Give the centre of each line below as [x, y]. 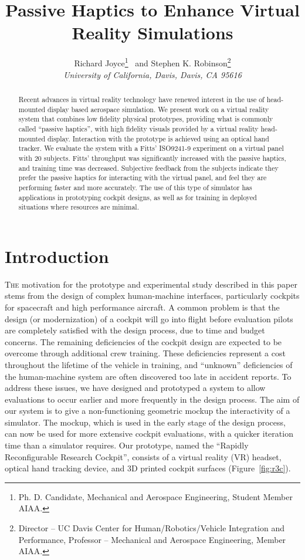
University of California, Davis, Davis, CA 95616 [152, 74]
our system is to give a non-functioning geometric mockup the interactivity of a [148, 411]
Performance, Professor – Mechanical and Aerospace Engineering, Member [152, 539]
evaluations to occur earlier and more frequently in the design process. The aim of [152, 399]
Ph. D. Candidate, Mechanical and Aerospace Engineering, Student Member [155, 496]
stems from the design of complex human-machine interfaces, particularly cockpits [152, 296]
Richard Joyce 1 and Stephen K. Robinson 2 [152, 62]
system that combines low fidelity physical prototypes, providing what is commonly [146, 119]
